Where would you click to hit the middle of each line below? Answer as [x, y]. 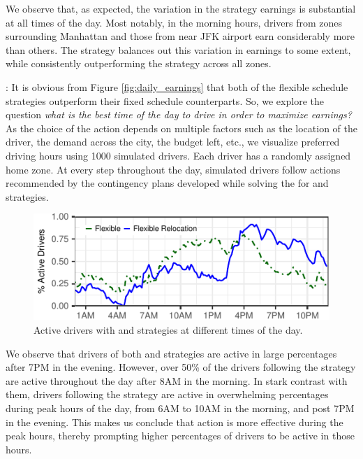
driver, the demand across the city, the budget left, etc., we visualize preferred [173, 142]
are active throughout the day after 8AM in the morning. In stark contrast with [177, 380]
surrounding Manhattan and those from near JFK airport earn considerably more [180, 36]
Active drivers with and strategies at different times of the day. [168, 329]
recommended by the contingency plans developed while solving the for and [167, 183]
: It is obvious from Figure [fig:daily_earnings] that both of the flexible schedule [177, 86]
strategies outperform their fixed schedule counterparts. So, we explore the [165, 100]
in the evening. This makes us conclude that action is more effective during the [175, 422]
